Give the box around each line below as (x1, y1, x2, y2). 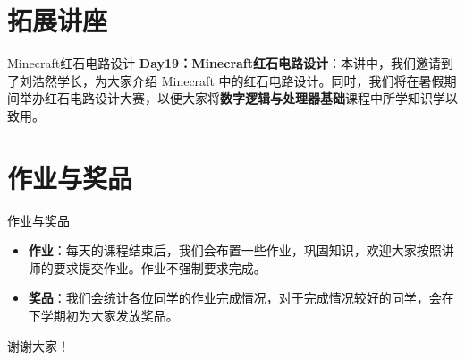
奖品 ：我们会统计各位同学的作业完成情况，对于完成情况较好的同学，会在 (28, 288, 454, 307)
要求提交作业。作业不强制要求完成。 (53, 258, 266, 277)
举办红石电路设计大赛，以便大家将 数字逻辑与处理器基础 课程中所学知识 (19, 89, 433, 107)
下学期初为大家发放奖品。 (28, 306, 179, 324)
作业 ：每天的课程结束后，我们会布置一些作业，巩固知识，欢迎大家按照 (28, 241, 442, 260)
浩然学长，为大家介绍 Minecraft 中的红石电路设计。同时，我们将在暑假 (31, 71, 444, 90)
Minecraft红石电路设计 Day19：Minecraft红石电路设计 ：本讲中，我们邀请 (7, 54, 442, 73)
